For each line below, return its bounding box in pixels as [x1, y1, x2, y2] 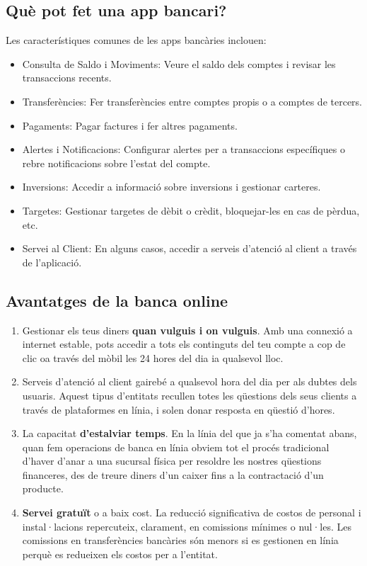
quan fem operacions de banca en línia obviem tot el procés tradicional [22, 439, 330, 454]
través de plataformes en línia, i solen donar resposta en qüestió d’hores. [22, 402, 335, 417]
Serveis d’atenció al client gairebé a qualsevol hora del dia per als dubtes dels [22, 374, 357, 389]
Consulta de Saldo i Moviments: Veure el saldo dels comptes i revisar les [22, 56, 336, 71]
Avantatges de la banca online [6, 289, 228, 311]
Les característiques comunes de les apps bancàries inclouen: [6, 33, 267, 47]
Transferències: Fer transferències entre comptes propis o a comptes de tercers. [22, 94, 362, 108]
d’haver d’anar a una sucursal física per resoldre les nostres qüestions [22, 453, 322, 468]
